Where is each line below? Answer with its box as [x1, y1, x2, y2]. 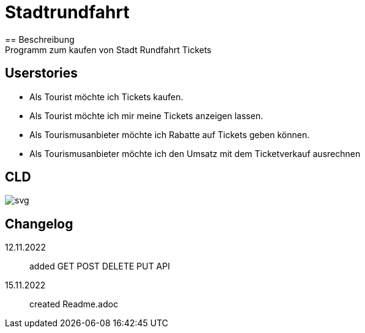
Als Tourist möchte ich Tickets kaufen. [29, 91, 183, 102]
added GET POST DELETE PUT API [29, 261, 170, 272]
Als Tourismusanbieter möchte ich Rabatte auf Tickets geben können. [29, 129, 310, 140]
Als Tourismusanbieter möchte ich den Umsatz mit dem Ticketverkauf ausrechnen [29, 148, 361, 159]
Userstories [5, 65, 78, 81]
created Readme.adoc [29, 299, 119, 310]
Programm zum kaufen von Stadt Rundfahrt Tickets [5, 44, 212, 55]
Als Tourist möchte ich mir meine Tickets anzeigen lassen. [29, 110, 264, 121]
